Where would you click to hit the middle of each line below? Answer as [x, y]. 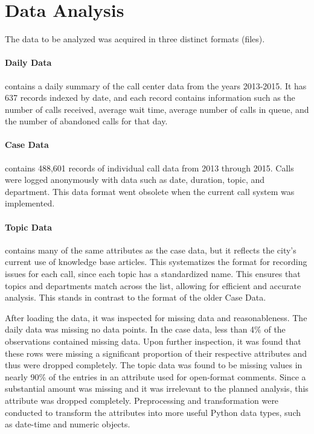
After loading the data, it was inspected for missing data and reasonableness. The [156, 317]
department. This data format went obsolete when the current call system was [150, 191]
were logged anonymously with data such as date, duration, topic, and [135, 180]
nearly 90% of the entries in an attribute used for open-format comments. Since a [155, 376]
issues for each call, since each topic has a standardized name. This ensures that [153, 274]
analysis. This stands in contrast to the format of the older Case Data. [136, 297]
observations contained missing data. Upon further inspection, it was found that [153, 341]
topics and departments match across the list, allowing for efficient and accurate [153, 285]
